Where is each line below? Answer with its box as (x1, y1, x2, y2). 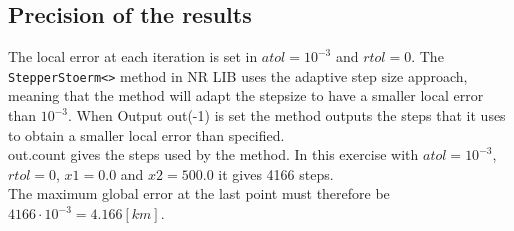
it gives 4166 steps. (218, 163, 334, 184)
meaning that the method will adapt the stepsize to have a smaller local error (8, 85, 484, 106)
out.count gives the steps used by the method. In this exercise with (8, 144, 419, 165)
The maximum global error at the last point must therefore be (8, 183, 390, 204)
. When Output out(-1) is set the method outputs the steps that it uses (68, 105, 506, 126)
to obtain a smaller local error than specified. (8, 124, 285, 145)
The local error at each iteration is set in (8, 46, 258, 67)
